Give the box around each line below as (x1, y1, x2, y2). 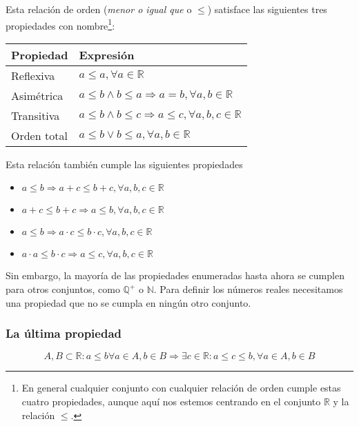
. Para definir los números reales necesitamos (153, 282, 343, 296)
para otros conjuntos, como (6, 282, 120, 296)
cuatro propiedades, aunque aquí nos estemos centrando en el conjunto (21, 394, 321, 409)
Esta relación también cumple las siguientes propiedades (6, 156, 243, 171)
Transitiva (11, 107, 60, 123)
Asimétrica (11, 87, 64, 103)
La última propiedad (6, 325, 122, 342)
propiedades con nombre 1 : (6, 16, 115, 32)
